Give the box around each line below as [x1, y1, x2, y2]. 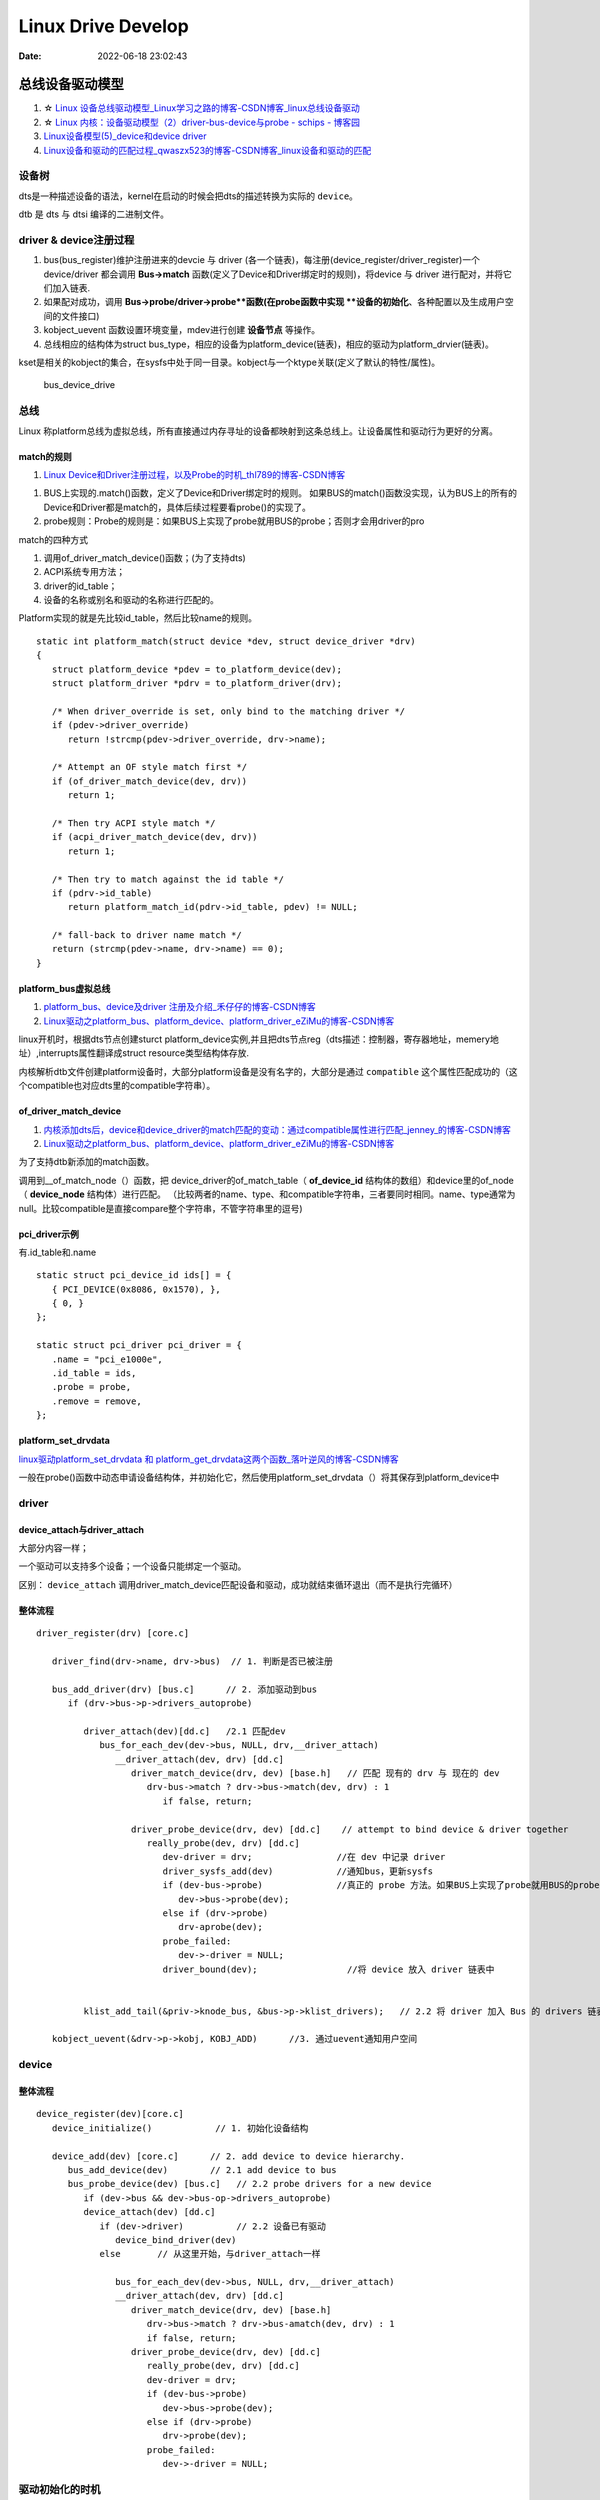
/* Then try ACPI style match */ [51, 817, 216, 829]
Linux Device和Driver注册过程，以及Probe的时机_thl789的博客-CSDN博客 [43, 468, 345, 480]
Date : [18, 50, 42, 62]
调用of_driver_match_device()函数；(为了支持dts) [43, 551, 247, 564]
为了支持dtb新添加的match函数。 [18, 1156, 155, 1168]
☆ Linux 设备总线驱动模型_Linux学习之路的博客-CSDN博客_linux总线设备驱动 [43, 102, 360, 114]
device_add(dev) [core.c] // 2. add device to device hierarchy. [51, 2150, 406, 2162]
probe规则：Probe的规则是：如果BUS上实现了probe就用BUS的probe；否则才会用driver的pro [43, 515, 425, 527]
